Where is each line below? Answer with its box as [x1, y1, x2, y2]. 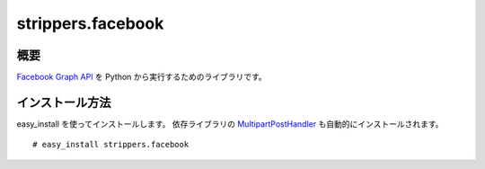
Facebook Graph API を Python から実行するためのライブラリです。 [16, 72, 267, 83]
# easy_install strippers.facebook [32, 139, 190, 150]
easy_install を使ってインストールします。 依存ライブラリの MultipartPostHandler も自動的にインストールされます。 [16, 118, 444, 129]
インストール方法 [16, 94, 111, 110]
